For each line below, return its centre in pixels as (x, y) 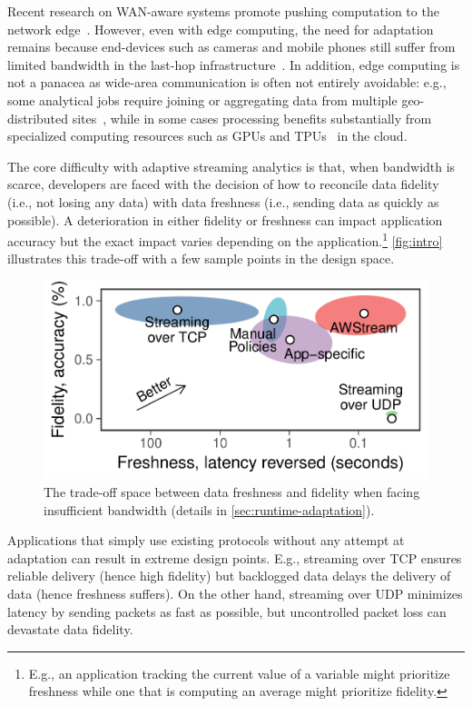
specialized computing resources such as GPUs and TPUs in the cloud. (207, 136)
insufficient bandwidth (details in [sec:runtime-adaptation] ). (209, 509)
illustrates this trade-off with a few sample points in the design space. (201, 259)
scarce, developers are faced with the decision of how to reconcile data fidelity (223, 184)
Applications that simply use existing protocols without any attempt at (206, 540)
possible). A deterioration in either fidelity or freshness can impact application (225, 219)
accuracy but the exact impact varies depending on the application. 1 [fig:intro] (225, 239)
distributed (38, 118)
